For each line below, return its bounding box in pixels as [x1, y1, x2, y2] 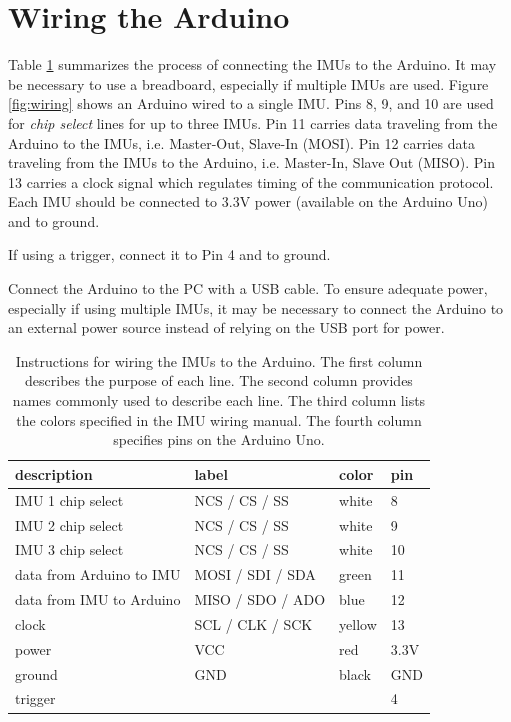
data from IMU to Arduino [15, 589, 181, 610]
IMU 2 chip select [15, 514, 124, 535]
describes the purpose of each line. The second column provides [25, 370, 413, 391]
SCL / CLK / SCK [194, 613, 313, 634]
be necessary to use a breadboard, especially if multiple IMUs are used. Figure [8, 73, 489, 94]
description [15, 463, 93, 484]
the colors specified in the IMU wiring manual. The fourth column [16, 409, 422, 430]
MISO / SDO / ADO [194, 589, 326, 610]
